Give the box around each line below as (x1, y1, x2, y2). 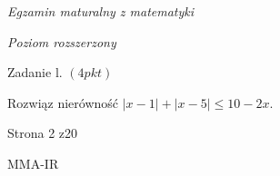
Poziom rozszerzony (7, 32, 116, 51)
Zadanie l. (7, 63, 63, 82)
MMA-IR (7, 153, 59, 172)
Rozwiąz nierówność (7, 93, 119, 112)
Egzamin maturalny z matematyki (7, 2, 195, 20)
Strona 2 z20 (7, 123, 78, 142)
